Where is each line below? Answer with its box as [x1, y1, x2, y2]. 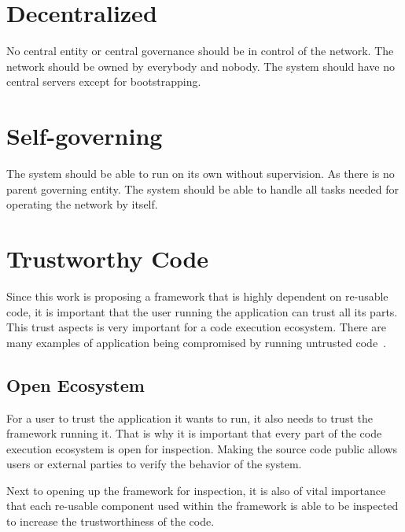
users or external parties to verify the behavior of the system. [6, 456, 302, 472]
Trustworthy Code [6, 242, 209, 274]
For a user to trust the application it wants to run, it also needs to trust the [6, 409, 373, 426]
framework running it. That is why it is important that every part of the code [6, 425, 382, 441]
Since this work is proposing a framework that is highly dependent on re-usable [6, 287, 388, 304]
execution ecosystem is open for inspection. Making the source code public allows [6, 440, 398, 456]
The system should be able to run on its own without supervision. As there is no [6, 165, 395, 182]
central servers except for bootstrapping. [6, 73, 201, 90]
